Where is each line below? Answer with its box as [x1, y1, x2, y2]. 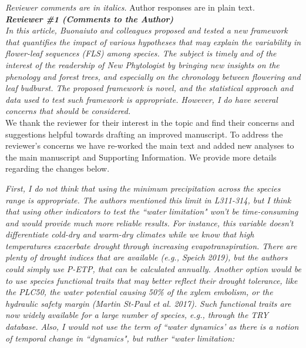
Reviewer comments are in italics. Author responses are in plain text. [5, 1, 255, 13]
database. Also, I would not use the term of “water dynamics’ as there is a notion [5, 320, 299, 333]
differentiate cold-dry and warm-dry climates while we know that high [5, 228, 254, 240]
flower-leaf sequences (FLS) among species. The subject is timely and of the [5, 47, 277, 59]
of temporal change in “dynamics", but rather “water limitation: [5, 332, 235, 344]
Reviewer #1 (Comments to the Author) [5, 12, 174, 25]
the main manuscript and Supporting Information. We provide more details [5, 150, 277, 163]
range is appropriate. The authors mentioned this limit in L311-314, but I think [5, 193, 291, 206]
